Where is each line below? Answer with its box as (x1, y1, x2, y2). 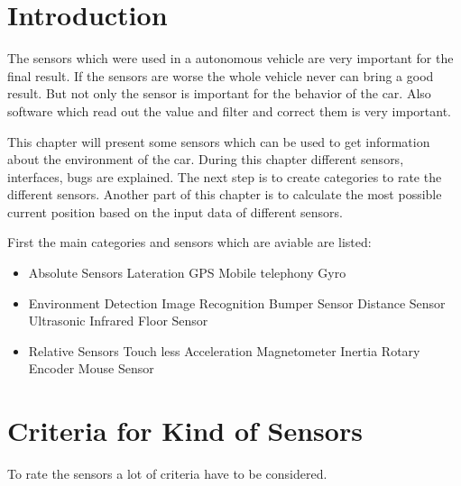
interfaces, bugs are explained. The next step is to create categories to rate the (7, 167, 442, 186)
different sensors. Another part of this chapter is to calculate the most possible (7, 185, 442, 204)
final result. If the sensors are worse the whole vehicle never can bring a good (7, 66, 434, 85)
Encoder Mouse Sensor (28, 359, 154, 378)
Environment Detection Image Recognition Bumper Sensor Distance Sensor (28, 293, 446, 312)
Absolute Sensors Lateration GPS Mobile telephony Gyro (28, 263, 346, 282)
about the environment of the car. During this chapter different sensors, (7, 150, 404, 169)
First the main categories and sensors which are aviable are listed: (7, 233, 372, 252)
